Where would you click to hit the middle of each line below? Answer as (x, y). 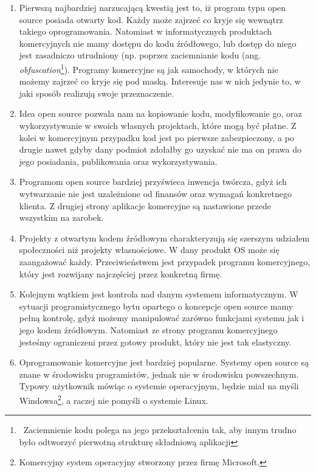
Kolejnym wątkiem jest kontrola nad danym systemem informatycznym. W (159, 294)
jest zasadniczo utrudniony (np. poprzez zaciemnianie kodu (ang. (140, 55)
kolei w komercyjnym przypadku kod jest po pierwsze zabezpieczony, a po (156, 137)
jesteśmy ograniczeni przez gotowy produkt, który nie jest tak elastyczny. (155, 342)
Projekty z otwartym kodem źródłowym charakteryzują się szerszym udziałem (164, 238)
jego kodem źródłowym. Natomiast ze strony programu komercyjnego (148, 329)
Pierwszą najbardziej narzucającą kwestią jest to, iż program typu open (152, 7)
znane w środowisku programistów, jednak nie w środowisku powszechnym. (159, 374)
